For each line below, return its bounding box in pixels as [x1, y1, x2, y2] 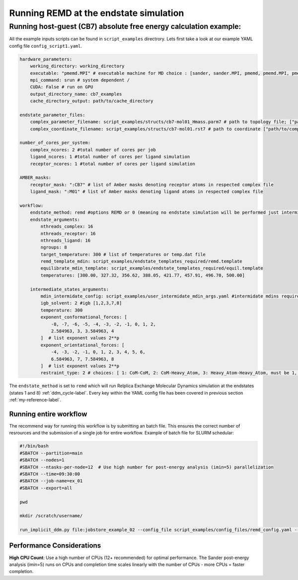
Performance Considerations [9, 541, 101, 550]
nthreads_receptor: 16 [40, 231, 96, 236]
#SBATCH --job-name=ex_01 [19, 478, 83, 484]
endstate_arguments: [30, 217, 80, 222]
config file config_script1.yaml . [9, 43, 82, 49]
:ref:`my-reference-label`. [9, 397, 62, 403]
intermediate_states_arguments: [30, 287, 109, 292]
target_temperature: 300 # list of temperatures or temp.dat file [40, 252, 206, 257]
